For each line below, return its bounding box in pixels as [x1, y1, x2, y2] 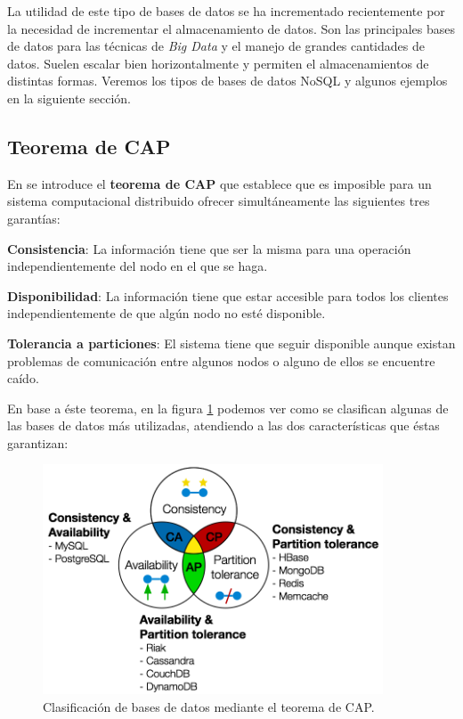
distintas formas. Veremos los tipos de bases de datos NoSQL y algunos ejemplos [7, 71, 448, 90]
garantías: [7, 208, 61, 227]
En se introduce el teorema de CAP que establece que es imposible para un [7, 174, 432, 192]
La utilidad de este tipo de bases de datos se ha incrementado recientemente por [7, 2, 445, 20]
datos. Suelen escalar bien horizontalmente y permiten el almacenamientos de [7, 53, 429, 72]
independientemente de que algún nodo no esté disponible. [7, 304, 326, 323]
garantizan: [7, 433, 69, 452]
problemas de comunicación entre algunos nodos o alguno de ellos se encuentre [7, 351, 435, 370]
